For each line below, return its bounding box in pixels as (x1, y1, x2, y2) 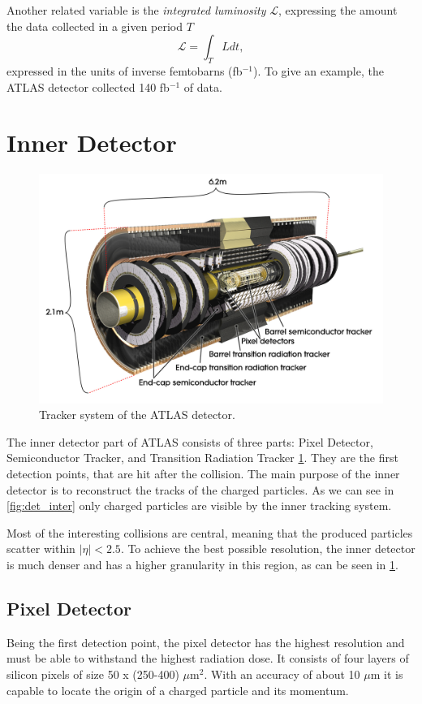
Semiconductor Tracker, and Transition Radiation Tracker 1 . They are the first (6, 449, 398, 466)
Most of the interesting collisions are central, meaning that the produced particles (6, 524, 413, 541)
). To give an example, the (252, 62, 384, 79)
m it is (370, 666, 403, 683)
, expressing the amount (278, 2, 398, 18)
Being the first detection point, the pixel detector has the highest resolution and (6, 633, 405, 650)
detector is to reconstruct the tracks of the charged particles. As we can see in (6, 481, 394, 498)
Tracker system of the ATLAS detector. (39, 406, 235, 423)
